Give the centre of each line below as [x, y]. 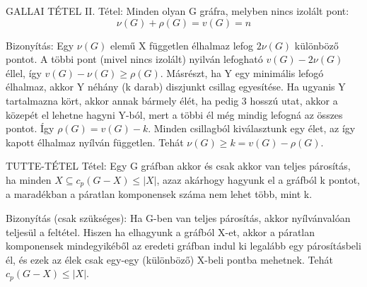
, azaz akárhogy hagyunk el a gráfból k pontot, [258, 179]
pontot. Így [30, 128]
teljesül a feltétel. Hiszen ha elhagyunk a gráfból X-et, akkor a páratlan [161, 232]
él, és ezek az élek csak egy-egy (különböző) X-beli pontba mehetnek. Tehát [169, 259]
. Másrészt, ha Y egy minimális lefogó [242, 72]
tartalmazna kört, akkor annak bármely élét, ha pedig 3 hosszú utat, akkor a [172, 100]
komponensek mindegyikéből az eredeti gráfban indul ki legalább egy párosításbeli [183, 246]
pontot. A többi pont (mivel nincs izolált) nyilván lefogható [134, 59]
